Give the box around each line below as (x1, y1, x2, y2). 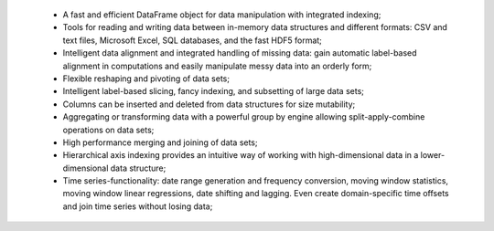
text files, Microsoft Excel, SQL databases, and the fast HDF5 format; (62, 35, 322, 46)
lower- (420, 150, 446, 161)
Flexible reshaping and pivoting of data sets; (62, 73, 231, 84)
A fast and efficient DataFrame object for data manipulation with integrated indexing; (62, 9, 381, 20)
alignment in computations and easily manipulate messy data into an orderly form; (62, 60, 372, 71)
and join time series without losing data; (62, 201, 213, 212)
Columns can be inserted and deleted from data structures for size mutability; (62, 99, 356, 110)
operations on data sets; (62, 124, 155, 135)
